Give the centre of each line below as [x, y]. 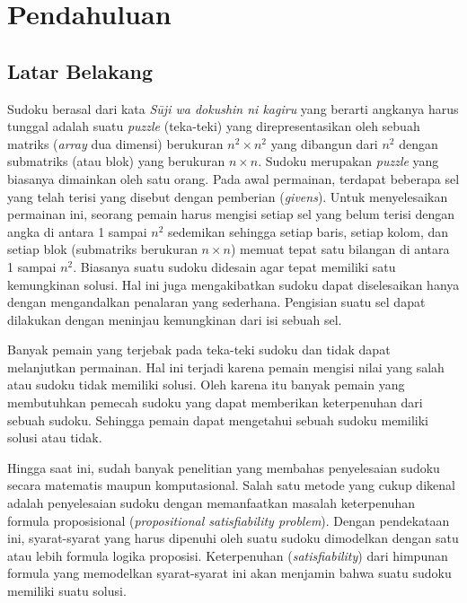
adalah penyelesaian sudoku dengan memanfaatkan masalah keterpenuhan [211, 503]
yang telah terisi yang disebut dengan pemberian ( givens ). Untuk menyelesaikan [228, 196]
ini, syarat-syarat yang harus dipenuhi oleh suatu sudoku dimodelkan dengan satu [233, 538]
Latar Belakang [80, 70]
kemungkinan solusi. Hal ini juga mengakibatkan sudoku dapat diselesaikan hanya [233, 284]
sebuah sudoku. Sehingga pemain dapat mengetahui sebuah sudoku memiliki [218, 419]
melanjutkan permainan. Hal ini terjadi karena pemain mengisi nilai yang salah [226, 367]
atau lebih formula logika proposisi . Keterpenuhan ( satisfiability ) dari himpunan [228, 555]
